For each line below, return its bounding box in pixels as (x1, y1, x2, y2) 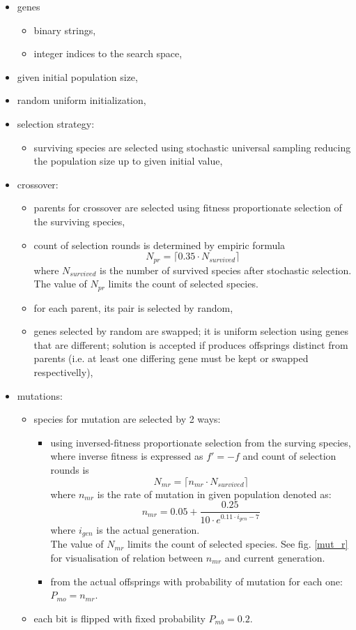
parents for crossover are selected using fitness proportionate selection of (33, 200, 342, 215)
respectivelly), (33, 365, 93, 379)
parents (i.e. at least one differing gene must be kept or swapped (33, 351, 309, 366)
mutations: (17, 388, 63, 403)
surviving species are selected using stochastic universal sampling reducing (33, 140, 351, 154)
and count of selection (242, 449, 336, 463)
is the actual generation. (96, 522, 200, 537)
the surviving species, (33, 213, 125, 228)
